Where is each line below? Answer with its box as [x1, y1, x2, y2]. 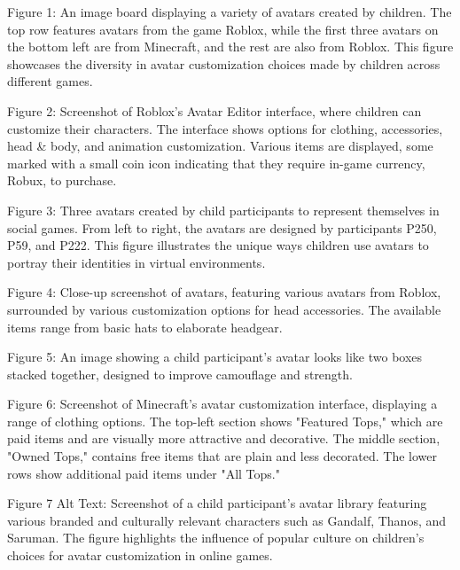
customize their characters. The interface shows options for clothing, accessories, [7, 119, 443, 137]
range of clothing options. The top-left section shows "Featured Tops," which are [7, 411, 443, 430]
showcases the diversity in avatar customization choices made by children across [7, 54, 441, 73]
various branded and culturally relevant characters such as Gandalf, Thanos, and [7, 511, 447, 529]
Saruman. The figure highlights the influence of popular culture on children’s [7, 528, 425, 547]
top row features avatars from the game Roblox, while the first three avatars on [7, 20, 439, 38]
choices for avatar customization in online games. [7, 546, 273, 565]
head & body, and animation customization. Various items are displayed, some [7, 137, 433, 155]
